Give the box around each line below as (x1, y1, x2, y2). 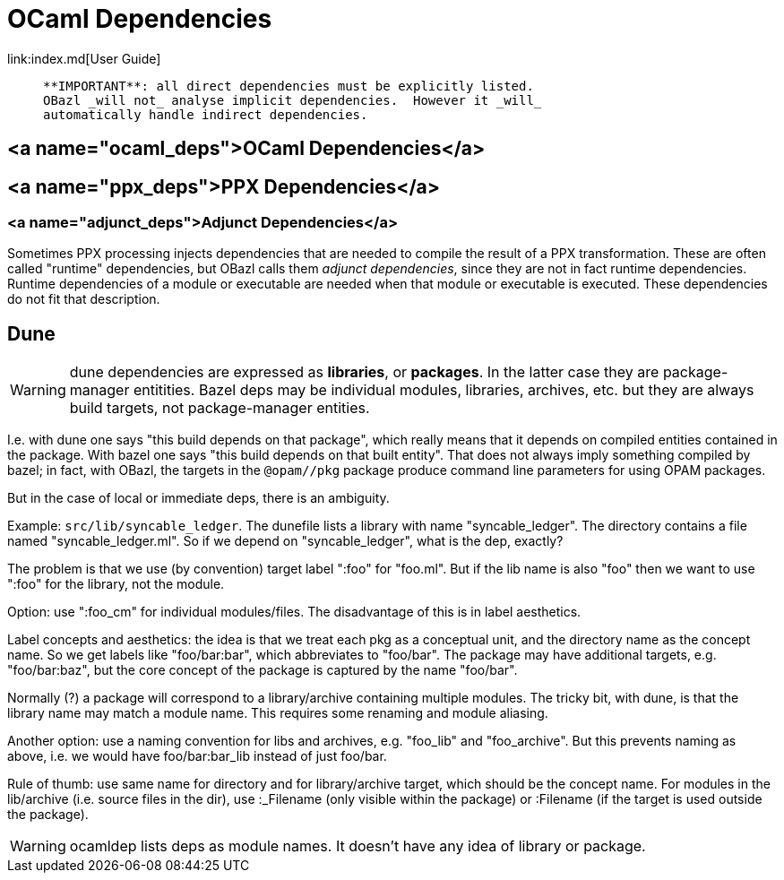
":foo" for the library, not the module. (7, 576, 225, 592)
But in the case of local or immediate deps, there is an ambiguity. (7, 490, 390, 506)
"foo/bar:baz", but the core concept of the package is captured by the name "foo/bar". (7, 662, 518, 678)
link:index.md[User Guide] (7, 50, 161, 66)
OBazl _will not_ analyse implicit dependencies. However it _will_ (43, 92, 542, 108)
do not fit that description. (7, 291, 160, 307)
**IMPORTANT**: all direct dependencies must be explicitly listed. (43, 78, 534, 93)
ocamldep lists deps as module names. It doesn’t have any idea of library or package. (69, 837, 646, 856)
